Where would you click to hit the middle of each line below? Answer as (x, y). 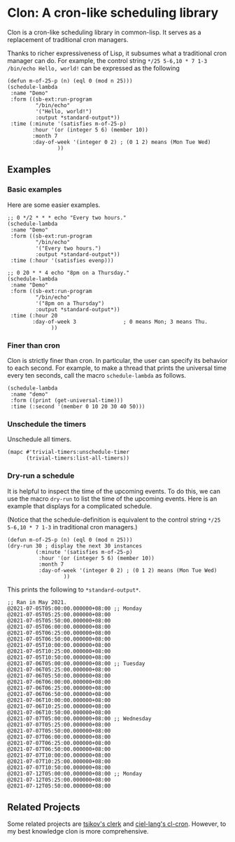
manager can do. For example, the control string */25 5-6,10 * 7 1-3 (107, 60)
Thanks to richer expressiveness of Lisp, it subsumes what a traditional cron (117, 53)
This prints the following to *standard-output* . (74, 590)
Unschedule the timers (47, 424)
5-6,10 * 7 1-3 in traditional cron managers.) (72, 527)
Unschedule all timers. (40, 439)
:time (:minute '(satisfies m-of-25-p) (69, 124)
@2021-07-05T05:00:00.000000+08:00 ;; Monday (74, 608)
